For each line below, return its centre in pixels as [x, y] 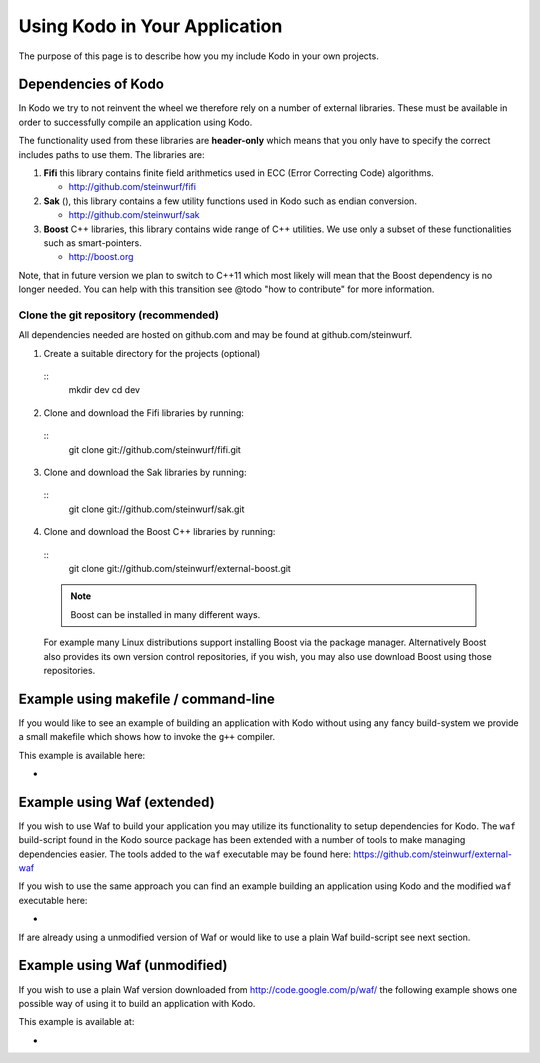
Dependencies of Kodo [91, 84]
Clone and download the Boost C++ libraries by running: [159, 532]
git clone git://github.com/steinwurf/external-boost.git [180, 568]
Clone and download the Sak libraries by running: [145, 472]
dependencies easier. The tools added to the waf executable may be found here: [185, 854]
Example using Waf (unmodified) [123, 965]
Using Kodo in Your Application [150, 26]
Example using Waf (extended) [116, 801]
